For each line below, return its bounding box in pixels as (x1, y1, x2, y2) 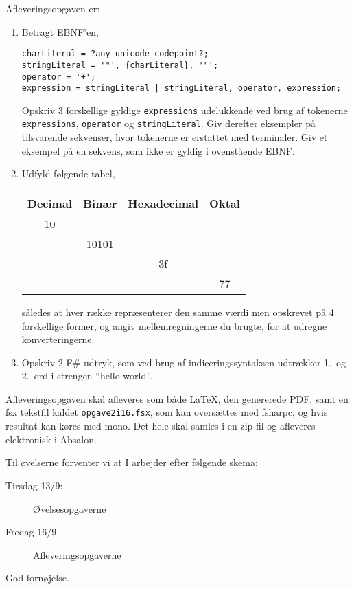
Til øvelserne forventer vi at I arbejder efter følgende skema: (5, 455, 258, 469)
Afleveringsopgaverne (33, 547, 121, 562)
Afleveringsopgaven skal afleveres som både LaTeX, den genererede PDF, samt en (5, 391, 349, 405)
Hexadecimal (128, 195, 199, 211)
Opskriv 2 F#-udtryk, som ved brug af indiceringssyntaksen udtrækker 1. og (21, 355, 346, 369)
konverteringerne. (21, 332, 95, 346)
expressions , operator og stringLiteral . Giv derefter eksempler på (21, 116, 316, 131)
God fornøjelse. (5, 570, 69, 585)
